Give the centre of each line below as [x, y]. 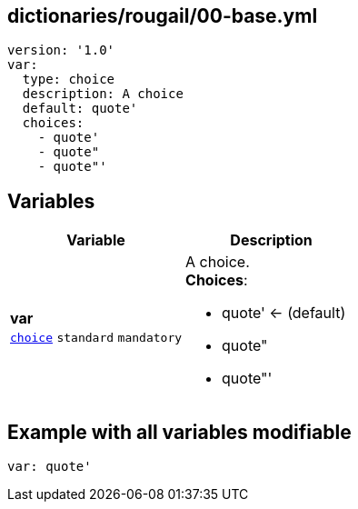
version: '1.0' [61, 50]
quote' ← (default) [284, 313]
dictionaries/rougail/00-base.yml [163, 16]
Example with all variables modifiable [179, 432]
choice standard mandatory [96, 338]
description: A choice [103, 94]
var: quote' [50, 467]
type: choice [69, 80]
